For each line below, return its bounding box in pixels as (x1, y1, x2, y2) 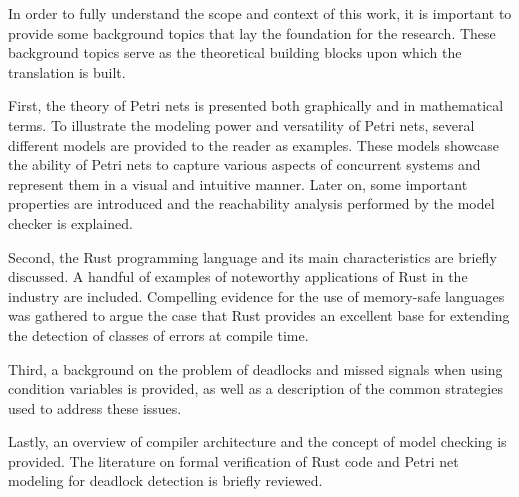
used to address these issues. (8, 397, 182, 418)
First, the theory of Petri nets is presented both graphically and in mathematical (8, 95, 504, 116)
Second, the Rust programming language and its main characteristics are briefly (8, 246, 497, 267)
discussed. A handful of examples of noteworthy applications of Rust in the (8, 266, 468, 287)
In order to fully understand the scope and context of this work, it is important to (8, 3, 512, 23)
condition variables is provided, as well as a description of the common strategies (8, 378, 503, 399)
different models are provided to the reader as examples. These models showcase (8, 134, 500, 155)
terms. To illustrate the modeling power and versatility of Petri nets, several (8, 114, 475, 135)
